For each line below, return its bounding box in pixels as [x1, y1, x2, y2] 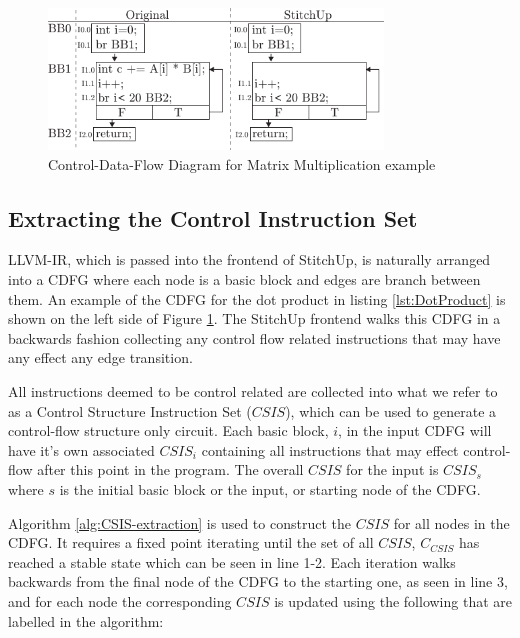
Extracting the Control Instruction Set [8, 202, 418, 233]
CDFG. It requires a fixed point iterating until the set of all [8, 532, 374, 553]
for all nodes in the [393, 512, 510, 533]
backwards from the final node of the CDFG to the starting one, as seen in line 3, [8, 571, 508, 592]
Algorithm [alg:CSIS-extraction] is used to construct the [8, 512, 351, 533]
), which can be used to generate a [285, 400, 497, 421]
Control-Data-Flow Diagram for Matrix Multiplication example [48, 153, 436, 174]
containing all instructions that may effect [201, 439, 459, 460]
